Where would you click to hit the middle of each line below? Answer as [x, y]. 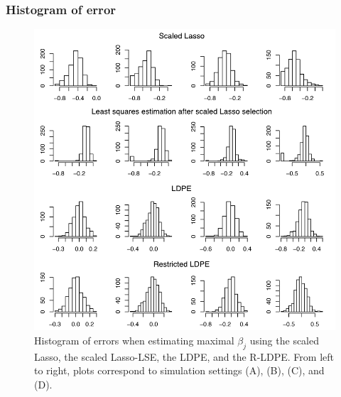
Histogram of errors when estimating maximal [134, 340]
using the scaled [285, 340]
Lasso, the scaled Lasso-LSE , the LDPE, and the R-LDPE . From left [184, 356]
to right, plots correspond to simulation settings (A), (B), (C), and [179, 370]
